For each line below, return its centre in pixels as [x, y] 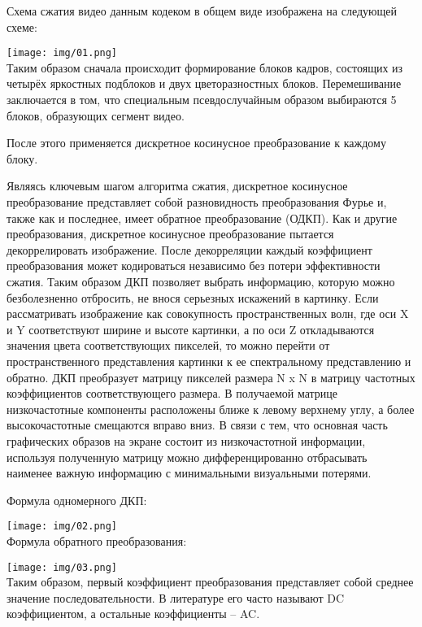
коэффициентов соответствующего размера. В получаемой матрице [172, 393]
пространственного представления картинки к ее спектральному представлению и [209, 361]
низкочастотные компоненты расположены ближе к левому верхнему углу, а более [211, 409]
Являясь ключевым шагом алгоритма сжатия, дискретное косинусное [177, 186]
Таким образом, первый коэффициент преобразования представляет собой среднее [210, 582]
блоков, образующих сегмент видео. [96, 115]
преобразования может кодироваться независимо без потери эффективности [194, 266]
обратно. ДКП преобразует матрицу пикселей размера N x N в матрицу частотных [211, 377]
